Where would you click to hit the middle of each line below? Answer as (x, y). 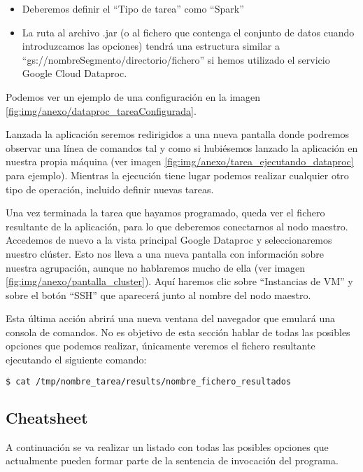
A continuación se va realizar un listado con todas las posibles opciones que (167, 446)
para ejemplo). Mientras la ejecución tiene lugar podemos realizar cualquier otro (177, 175)
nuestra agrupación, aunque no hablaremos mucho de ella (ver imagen (156, 267)
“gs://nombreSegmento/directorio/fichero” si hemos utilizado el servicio (176, 59)
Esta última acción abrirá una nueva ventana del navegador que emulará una (171, 318)
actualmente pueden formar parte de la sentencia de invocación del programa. (172, 460)
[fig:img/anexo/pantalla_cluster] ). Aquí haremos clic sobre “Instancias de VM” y (179, 281)
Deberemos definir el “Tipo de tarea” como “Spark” (133, 8)
